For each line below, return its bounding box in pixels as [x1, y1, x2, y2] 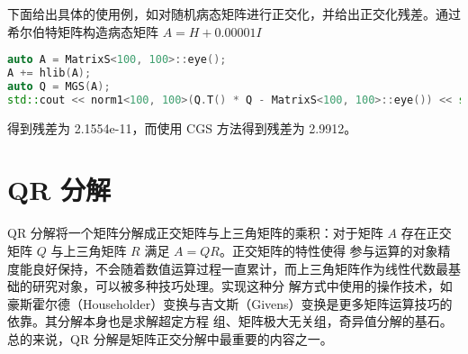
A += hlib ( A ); [7, 67, 92, 80]
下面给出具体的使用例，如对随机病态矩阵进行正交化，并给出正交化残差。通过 [7, 5, 461, 23]
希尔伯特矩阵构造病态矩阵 [7, 22, 158, 41]
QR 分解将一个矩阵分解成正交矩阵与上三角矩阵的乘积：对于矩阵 [7, 223, 383, 242]
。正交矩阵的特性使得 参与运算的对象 [219, 241, 438, 259]
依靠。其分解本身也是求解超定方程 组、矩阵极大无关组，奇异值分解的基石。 [7, 312, 453, 331]
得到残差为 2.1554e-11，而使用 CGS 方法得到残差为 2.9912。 [7, 118, 357, 137]
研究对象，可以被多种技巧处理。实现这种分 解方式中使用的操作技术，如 [31, 277, 453, 295]
